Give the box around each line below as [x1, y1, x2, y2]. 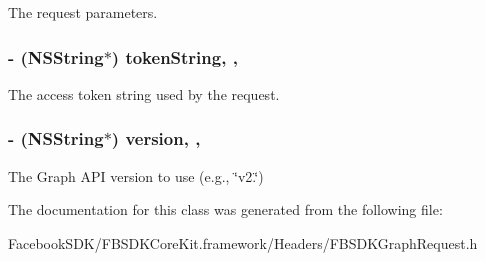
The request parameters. [8, 2, 158, 22]
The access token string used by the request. [8, 83, 280, 104]
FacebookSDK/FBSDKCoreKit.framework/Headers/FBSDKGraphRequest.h [8, 232, 478, 253]
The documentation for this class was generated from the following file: [8, 199, 443, 220]
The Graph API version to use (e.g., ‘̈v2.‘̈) [8, 165, 264, 186]
